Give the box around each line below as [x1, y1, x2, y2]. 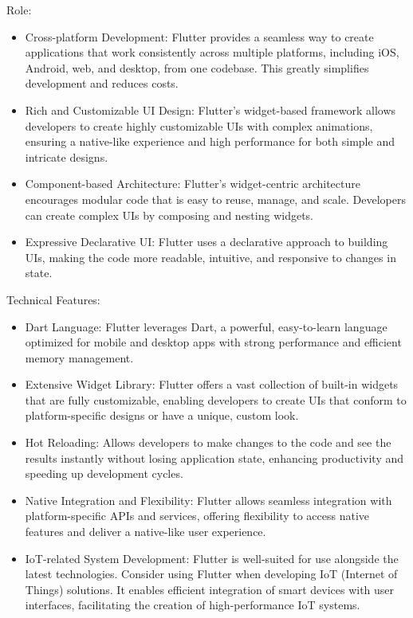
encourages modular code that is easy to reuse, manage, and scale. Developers [25, 190, 406, 207]
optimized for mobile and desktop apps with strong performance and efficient [25, 334, 402, 350]
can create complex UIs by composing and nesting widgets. [25, 206, 313, 223]
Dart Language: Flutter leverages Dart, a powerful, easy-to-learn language [25, 318, 387, 334]
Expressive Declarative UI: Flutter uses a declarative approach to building [25, 233, 388, 250]
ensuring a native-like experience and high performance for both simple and [25, 133, 395, 150]
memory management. [25, 349, 134, 366]
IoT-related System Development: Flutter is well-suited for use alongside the [25, 550, 399, 566]
